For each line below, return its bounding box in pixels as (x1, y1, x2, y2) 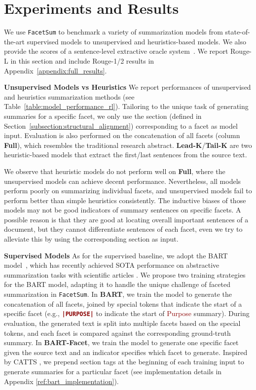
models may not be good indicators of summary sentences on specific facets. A (4, 205, 241, 215)
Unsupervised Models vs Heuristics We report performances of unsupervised (4, 82, 251, 92)
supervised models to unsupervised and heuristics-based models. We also (27, 36, 246, 46)
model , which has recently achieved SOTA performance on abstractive (4, 260, 219, 270)
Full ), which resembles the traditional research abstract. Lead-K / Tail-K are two (4, 140, 252, 150)
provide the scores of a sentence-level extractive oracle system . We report (4, 46, 228, 56)
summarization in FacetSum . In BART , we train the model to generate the (4, 289, 232, 299)
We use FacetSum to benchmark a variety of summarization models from (4, 27, 223, 37)
